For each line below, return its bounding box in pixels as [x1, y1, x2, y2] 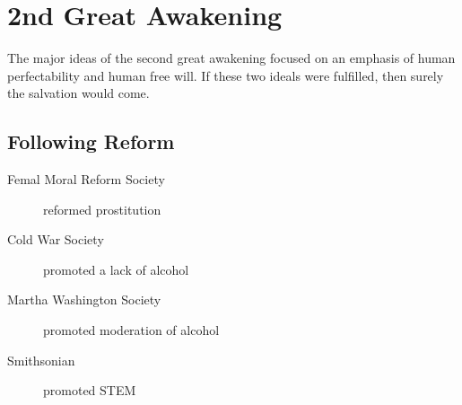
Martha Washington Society [7, 290, 161, 309]
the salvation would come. [7, 84, 150, 102]
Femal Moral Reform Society [7, 170, 165, 189]
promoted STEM [43, 381, 136, 400]
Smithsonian [7, 350, 75, 369]
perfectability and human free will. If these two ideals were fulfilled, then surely [7, 66, 444, 84]
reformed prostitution [43, 199, 161, 218]
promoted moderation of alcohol [43, 321, 220, 339]
